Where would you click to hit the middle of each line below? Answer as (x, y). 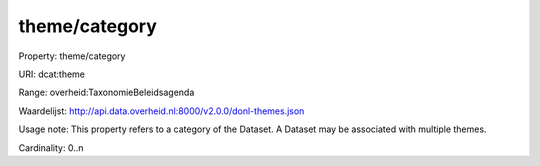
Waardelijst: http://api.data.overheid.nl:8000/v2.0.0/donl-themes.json (161, 111)
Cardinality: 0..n (51, 147)
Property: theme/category (72, 56)
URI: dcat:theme (51, 74)
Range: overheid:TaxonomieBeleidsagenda (106, 92)
